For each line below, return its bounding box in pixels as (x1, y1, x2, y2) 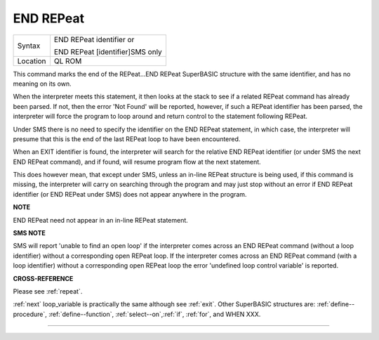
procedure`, (13, 310, 47, 318)
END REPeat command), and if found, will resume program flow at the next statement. (13, 157, 261, 166)
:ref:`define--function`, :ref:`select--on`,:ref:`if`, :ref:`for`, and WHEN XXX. (48, 310, 261, 318)
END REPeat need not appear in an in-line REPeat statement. (13, 216, 189, 224)
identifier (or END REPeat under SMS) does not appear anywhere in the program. (13, 190, 247, 198)
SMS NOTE (13, 229, 46, 237)
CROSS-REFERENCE (13, 274, 74, 282)
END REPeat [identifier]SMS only (53, 46, 163, 56)
